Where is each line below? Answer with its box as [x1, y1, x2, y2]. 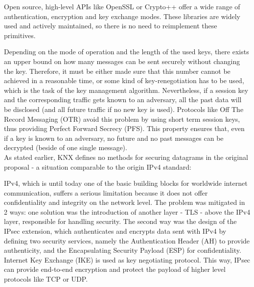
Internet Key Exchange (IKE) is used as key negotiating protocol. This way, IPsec [4, 254, 251, 265]
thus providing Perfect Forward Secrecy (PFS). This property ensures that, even [4, 123, 245, 133]
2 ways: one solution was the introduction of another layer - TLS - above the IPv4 [4, 206, 251, 217]
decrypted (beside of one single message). [4, 142, 127, 153]
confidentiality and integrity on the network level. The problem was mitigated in [4, 197, 245, 207]
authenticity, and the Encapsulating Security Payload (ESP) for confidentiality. [4, 245, 241, 255]
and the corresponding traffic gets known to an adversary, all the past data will [4, 94, 242, 105]
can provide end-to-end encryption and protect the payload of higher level [4, 264, 226, 274]
